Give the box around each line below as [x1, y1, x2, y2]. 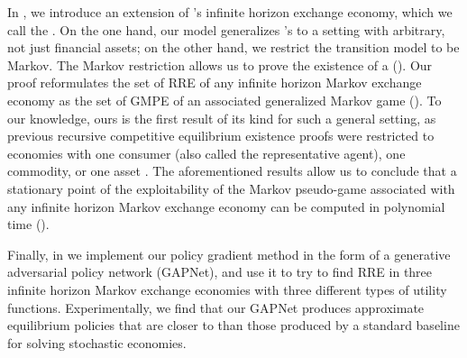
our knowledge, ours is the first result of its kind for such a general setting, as [7, 108, 436, 127]
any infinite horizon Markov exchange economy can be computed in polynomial [7, 197, 445, 216]
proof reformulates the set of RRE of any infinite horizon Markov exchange [7, 73, 422, 92]
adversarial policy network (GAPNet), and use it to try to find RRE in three [7, 262, 433, 281]
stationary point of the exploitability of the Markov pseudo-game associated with [7, 179, 455, 197]
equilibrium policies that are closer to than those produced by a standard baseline [7, 316, 460, 335]
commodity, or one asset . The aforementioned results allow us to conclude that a [7, 161, 457, 180]
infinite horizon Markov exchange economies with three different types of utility [7, 280, 447, 298]
